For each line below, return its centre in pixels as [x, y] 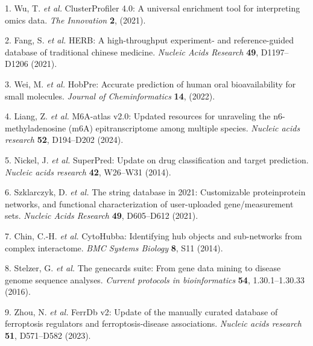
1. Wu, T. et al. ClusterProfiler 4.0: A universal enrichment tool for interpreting [153, 8]
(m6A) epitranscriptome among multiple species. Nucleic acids [184, 127]
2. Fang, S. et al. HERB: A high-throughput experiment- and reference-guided [149, 40]
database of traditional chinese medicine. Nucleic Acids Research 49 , [132, 52]
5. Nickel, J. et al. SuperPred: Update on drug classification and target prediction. [157, 159]
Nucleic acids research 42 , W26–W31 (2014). [88, 171]
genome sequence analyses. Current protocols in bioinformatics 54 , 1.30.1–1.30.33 [155, 279]
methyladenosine [36, 127]
